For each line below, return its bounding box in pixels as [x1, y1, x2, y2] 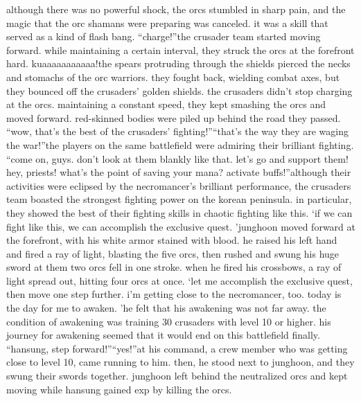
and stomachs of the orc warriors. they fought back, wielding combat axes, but [6, 69, 340, 84]
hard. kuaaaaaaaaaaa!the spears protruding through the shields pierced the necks [6, 56, 351, 71]
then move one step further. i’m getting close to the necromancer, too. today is [6, 287, 342, 301]
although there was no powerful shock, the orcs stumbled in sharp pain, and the [6, 2, 346, 16]
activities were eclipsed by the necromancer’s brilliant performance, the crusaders [6, 178, 351, 193]
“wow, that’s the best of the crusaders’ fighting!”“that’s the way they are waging [6, 124, 349, 139]
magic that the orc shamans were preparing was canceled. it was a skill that [6, 15, 328, 30]
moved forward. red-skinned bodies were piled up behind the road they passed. [6, 110, 341, 125]
